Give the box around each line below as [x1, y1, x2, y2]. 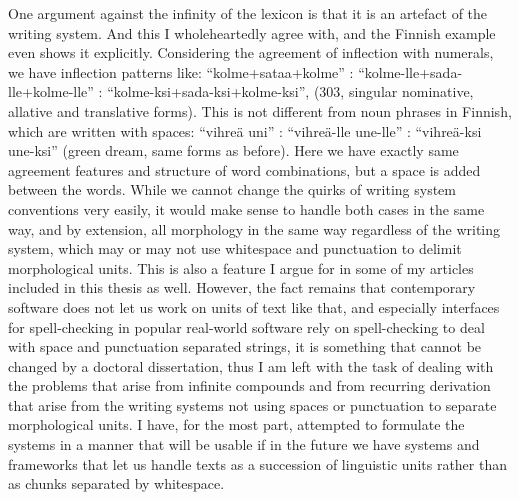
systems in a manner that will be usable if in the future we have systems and [8, 434, 480, 455]
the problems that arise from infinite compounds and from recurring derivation [8, 375, 491, 396]
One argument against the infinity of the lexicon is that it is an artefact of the [8, 3, 488, 23]
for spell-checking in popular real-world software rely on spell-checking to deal [8, 316, 485, 337]
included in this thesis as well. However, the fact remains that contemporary [8, 277, 476, 298]
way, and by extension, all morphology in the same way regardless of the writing [8, 218, 501, 239]
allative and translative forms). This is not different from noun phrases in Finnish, [8, 100, 512, 121]
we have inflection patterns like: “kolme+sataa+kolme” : [8, 61, 354, 82]
